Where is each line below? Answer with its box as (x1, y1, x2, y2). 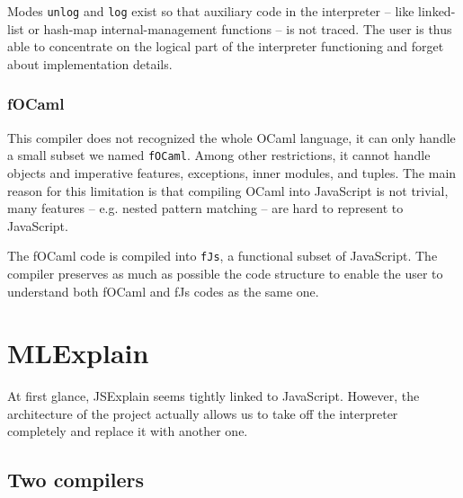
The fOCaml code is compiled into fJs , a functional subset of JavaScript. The (7, 246, 438, 265)
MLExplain (7, 334, 149, 371)
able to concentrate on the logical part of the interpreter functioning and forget (7, 37, 444, 56)
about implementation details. (7, 54, 173, 73)
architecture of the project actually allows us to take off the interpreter (7, 404, 398, 422)
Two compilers (7, 466, 144, 494)
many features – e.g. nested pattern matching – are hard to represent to (7, 199, 404, 218)
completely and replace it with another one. (7, 422, 248, 440)
